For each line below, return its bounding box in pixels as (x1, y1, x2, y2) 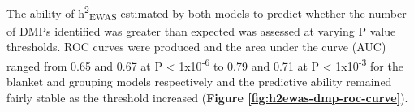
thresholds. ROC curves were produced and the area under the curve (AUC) (6, 38, 386, 55)
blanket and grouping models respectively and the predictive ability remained (6, 73, 392, 90)
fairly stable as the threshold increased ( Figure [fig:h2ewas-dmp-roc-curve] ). (6, 88, 408, 106)
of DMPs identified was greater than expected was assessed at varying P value (6, 22, 396, 39)
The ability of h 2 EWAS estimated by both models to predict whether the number (6, 2, 407, 24)
